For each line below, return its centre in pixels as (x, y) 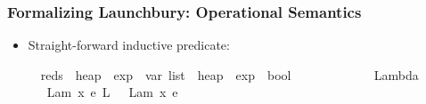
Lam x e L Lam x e (112, 92)
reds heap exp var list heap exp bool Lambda (229, 74)
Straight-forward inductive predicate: (129, 45)
